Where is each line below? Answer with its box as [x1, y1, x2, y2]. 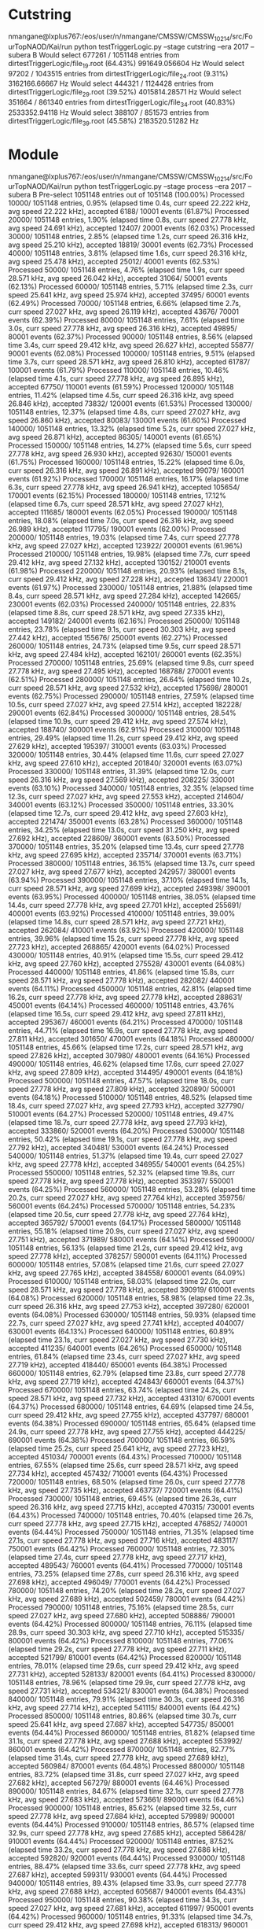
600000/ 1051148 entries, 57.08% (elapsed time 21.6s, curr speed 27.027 [8, 1260, 244, 1270]
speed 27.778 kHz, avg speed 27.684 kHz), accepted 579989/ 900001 [8, 1812, 236, 1821]
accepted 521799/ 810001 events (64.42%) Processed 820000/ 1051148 [8, 1653, 242, 1662]
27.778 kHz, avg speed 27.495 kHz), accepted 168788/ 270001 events [8, 666, 234, 676]
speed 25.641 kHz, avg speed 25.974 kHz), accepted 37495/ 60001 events [8, 290, 250, 300]
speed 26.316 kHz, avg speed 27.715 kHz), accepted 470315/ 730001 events [8, 1503, 255, 1512]
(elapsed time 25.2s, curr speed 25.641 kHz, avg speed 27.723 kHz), [8, 1444, 229, 1453]
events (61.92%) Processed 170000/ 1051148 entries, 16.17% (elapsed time [8, 474, 249, 484]
